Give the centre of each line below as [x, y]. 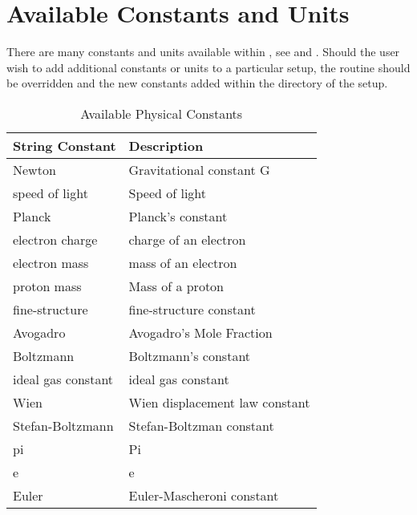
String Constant [65, 145]
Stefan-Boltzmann [63, 425]
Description [166, 145]
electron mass [51, 262]
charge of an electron [187, 239]
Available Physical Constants [162, 113]
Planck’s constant [178, 216]
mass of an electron [183, 262]
